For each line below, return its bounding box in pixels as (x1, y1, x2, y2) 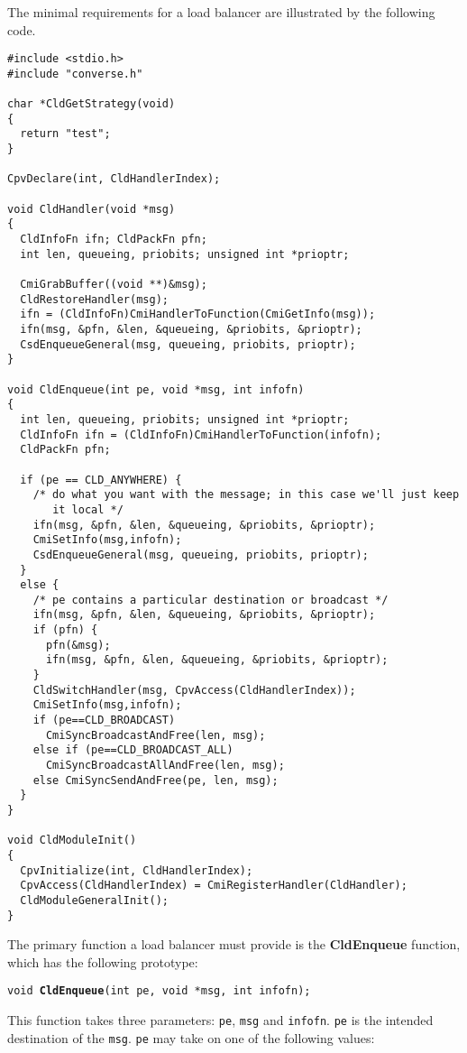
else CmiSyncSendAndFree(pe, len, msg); (32, 773, 279, 787)
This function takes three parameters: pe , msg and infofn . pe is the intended (7, 1011, 434, 1030)
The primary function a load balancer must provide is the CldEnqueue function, (7, 935, 461, 954)
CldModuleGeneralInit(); (20, 893, 169, 907)
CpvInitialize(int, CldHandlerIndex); (20, 864, 253, 877)
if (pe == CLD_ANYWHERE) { (20, 473, 182, 486)
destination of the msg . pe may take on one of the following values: (7, 1028, 375, 1047)
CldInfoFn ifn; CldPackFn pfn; (20, 233, 207, 246)
